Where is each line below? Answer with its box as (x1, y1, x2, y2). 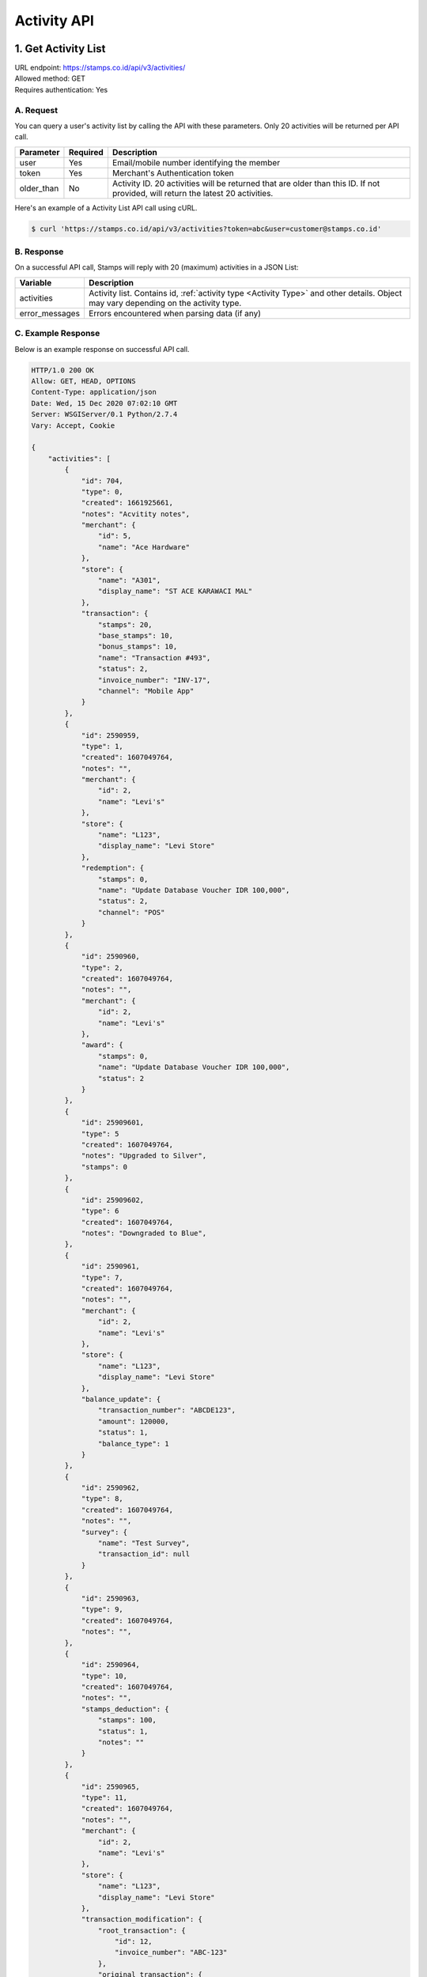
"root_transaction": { (97, 1926, 186, 1935)
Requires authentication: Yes (14, 85, 108, 94)
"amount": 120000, (97, 1416, 169, 1426)
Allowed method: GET (14, 74, 86, 83)
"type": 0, (81, 487, 124, 496)
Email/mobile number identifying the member (111, 157, 281, 168)
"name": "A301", (97, 576, 161, 585)
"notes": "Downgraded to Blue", (81, 1229, 207, 1238)
